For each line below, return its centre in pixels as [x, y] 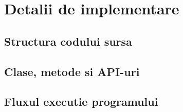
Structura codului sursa [68, 41]
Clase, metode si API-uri [72, 71]
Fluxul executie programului [81, 101]
